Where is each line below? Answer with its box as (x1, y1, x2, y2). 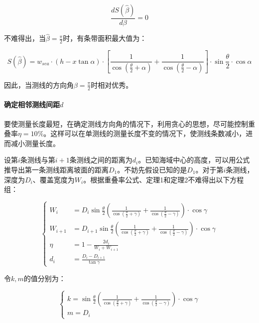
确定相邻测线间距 (4, 99, 60, 110)
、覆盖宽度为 (32, 174, 75, 184)
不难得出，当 (4, 33, 46, 43)
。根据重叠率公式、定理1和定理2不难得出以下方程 (83, 174, 244, 184)
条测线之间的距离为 (69, 155, 132, 165)
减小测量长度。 (10, 138, 60, 148)
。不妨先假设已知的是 (117, 164, 187, 174)
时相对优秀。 (91, 79, 133, 90)
